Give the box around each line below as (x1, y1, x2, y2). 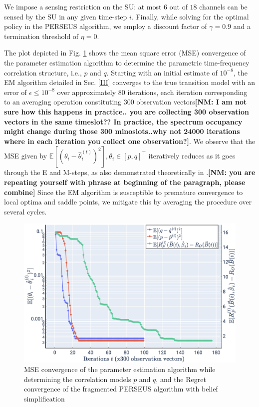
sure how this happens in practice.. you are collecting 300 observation (4, 106, 250, 116)
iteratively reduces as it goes (148, 150, 236, 161)
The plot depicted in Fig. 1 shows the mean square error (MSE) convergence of (4, 47, 246, 58)
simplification (24, 393, 65, 404)
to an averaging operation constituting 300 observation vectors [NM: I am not (4, 96, 247, 107)
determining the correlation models (24, 373, 131, 384)
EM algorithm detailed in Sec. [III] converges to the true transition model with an (4, 77, 255, 87)
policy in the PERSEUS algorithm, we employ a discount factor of (4, 21, 207, 31)
